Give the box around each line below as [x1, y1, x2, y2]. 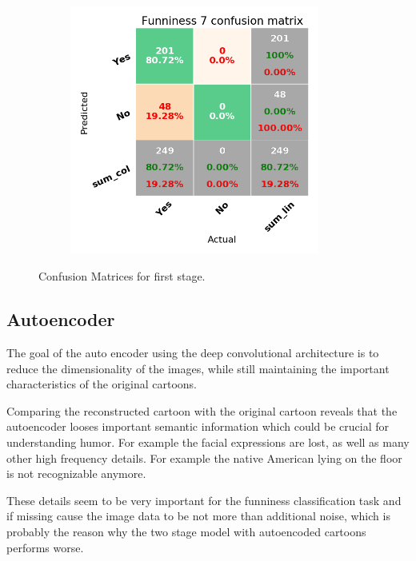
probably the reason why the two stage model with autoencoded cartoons [6, 523, 366, 539]
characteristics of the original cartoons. [6, 376, 197, 392]
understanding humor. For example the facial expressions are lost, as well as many [6, 433, 410, 450]
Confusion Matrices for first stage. [38, 268, 206, 284]
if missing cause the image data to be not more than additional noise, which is [6, 507, 390, 524]
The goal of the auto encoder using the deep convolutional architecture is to [6, 344, 379, 360]
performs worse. [6, 539, 84, 555]
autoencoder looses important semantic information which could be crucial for [6, 418, 390, 435]
